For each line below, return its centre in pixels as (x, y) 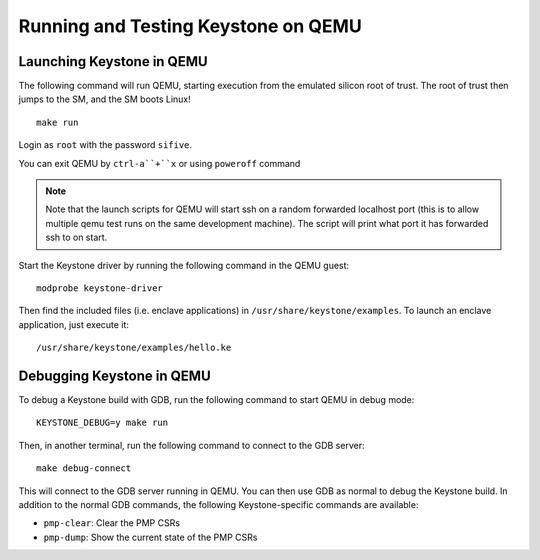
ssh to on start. (76, 237)
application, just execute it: (74, 324)
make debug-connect (84, 468)
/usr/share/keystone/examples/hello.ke (134, 348)
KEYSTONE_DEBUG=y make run (102, 423)
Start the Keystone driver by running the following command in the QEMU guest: (184, 265)
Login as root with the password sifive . (105, 145)
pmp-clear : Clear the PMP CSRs (111, 523)
